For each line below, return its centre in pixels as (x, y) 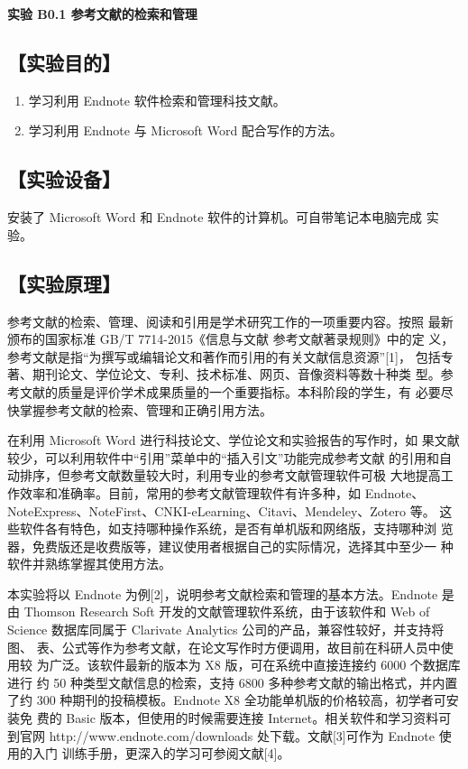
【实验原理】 (64, 283)
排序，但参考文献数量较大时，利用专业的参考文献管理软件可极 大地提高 (230, 475)
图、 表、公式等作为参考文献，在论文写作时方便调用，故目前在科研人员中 (224, 647)
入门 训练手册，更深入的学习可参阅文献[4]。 (161, 753)
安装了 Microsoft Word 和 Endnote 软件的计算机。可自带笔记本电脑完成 (215, 217)
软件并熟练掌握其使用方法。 (89, 564)
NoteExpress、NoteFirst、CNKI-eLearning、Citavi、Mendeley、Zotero (206, 510)
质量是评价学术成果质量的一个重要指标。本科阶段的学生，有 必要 (249, 391)
